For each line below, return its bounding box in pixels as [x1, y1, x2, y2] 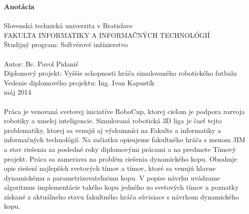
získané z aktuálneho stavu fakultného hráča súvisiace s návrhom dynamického [4, 191, 239, 201]
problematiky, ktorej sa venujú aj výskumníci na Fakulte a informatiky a [4, 125, 221, 135]
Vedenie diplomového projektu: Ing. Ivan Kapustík [4, 77, 154, 87]
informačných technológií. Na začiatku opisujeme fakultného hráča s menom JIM [4, 134, 246, 145]
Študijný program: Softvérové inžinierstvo [4, 39, 128, 49]
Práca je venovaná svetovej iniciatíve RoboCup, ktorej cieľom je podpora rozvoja [4, 106, 245, 116]
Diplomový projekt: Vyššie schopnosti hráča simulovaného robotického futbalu [4, 68, 237, 78]
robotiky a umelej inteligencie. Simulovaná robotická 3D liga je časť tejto [4, 115, 222, 126]
